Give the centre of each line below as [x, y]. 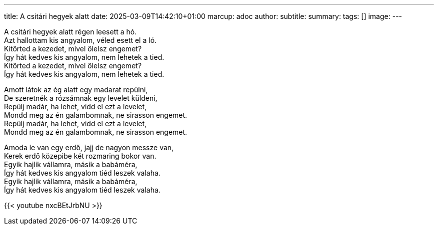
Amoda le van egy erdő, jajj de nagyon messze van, [89, 147]
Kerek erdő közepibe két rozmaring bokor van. [80, 156]
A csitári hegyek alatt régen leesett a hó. [70, 32]
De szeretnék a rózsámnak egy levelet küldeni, [81, 98]
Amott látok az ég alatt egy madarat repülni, [76, 90]
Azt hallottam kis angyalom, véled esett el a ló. [80, 40]
